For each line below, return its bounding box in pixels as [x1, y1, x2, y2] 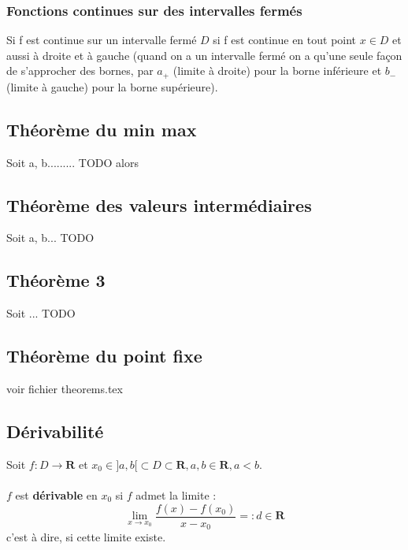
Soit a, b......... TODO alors [6, 154, 139, 170]
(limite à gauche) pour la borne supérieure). [6, 78, 218, 95]
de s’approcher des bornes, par [6, 62, 154, 79]
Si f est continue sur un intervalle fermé [6, 32, 197, 48]
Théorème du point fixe [6, 344, 202, 368]
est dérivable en [15, 487, 98, 504]
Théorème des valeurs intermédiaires [6, 192, 312, 217]
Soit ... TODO [6, 305, 76, 321]
